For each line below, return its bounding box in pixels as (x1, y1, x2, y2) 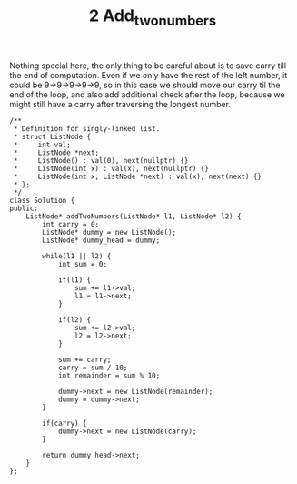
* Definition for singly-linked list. (13, 124, 161, 133)
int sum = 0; (57, 259, 107, 268)
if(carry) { (42, 418, 88, 428)
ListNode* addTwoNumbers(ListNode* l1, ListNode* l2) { (25, 211, 243, 221)
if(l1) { (57, 275, 92, 285)
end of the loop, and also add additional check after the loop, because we (9, 88, 285, 100)
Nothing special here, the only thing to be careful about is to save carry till (9, 60, 287, 71)
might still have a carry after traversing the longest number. (9, 98, 232, 109)
